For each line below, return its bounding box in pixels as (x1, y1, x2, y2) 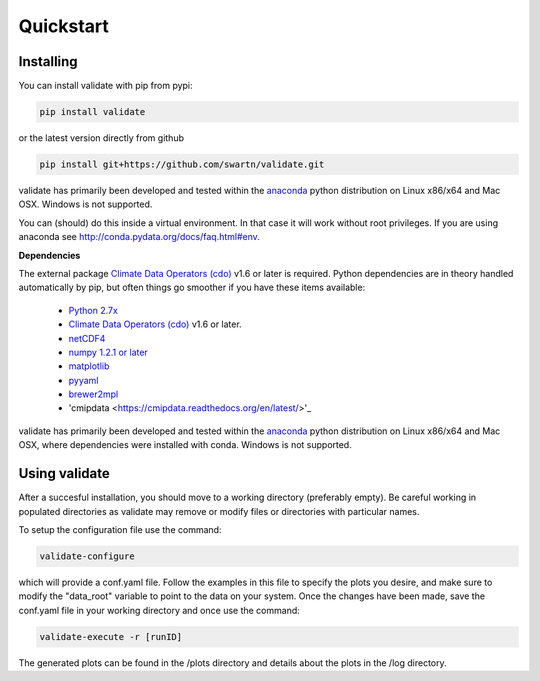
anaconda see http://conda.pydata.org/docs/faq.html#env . (18, 231, 260, 243)
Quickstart (18, 15, 110, 37)
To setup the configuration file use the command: (18, 523, 222, 535)
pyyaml (68, 374, 99, 386)
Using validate (18, 465, 110, 482)
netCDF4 (68, 332, 106, 344)
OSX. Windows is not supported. (18, 198, 153, 210)
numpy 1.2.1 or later (68, 346, 149, 358)
